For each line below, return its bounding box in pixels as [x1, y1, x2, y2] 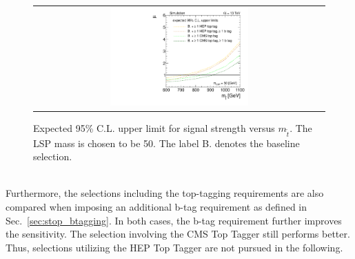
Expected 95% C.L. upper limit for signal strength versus [33, 120, 275, 135]
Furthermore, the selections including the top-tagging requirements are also [6, 186, 324, 200]
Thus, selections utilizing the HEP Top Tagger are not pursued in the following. [6, 240, 343, 254]
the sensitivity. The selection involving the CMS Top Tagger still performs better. [6, 227, 350, 241]
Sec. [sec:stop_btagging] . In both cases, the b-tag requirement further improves [6, 213, 342, 227]
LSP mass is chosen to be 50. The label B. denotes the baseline [33, 135, 300, 150]
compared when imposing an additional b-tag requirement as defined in [6, 199, 307, 213]
